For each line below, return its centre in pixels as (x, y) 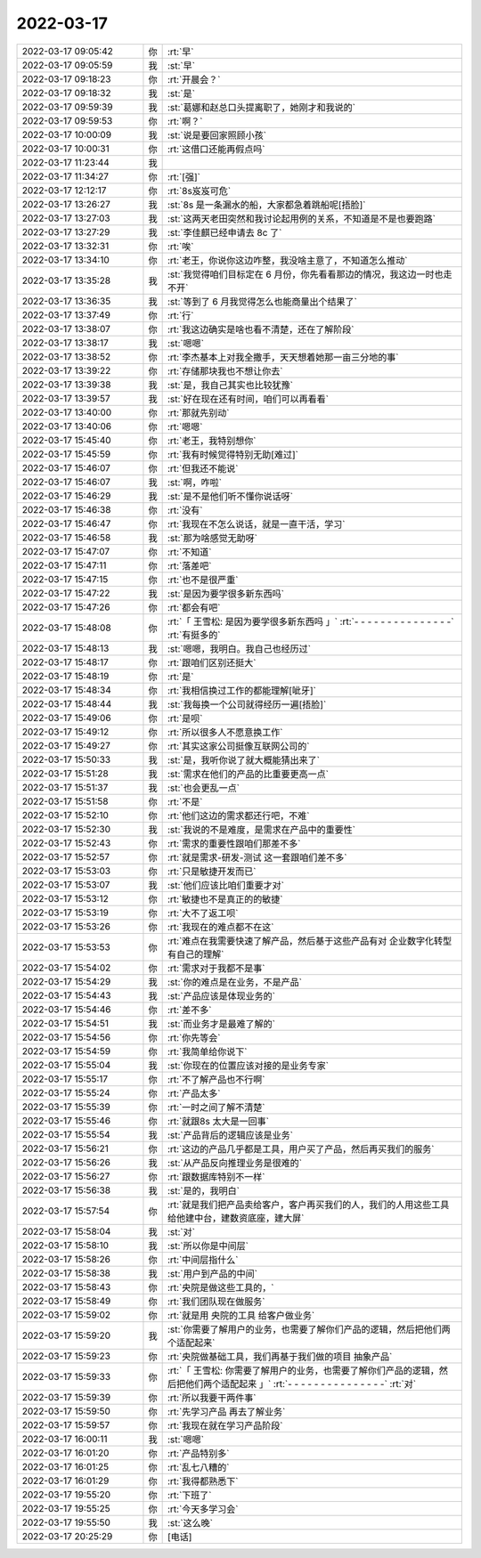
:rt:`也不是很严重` (203, 580)
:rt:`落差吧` (189, 565)
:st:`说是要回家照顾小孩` (217, 135)
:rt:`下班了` (189, 1495)
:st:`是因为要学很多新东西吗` (226, 594)
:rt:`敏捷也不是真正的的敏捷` (225, 899)
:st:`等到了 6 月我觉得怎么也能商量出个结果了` (262, 301)
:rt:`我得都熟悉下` (203, 1481)
